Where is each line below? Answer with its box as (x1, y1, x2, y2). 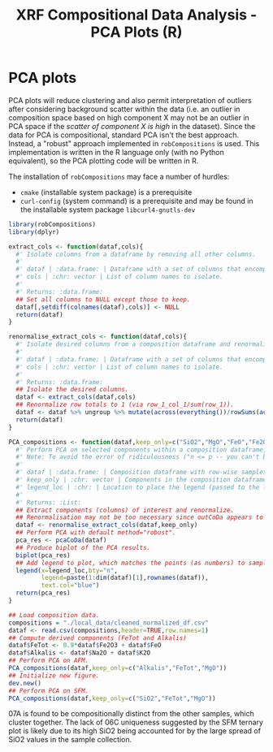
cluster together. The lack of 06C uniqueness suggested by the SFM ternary (8, 717, 264, 728)
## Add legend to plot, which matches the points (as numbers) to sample (15, 559, 271, 567)
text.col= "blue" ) (41, 581, 100, 590)
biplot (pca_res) (15, 551, 71, 560)
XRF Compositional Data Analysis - (15, 6, 258, 24)
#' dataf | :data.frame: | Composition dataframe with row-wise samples (15, 469, 267, 477)
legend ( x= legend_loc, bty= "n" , (15, 566, 118, 574)
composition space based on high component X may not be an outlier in (8, 112, 249, 123)
